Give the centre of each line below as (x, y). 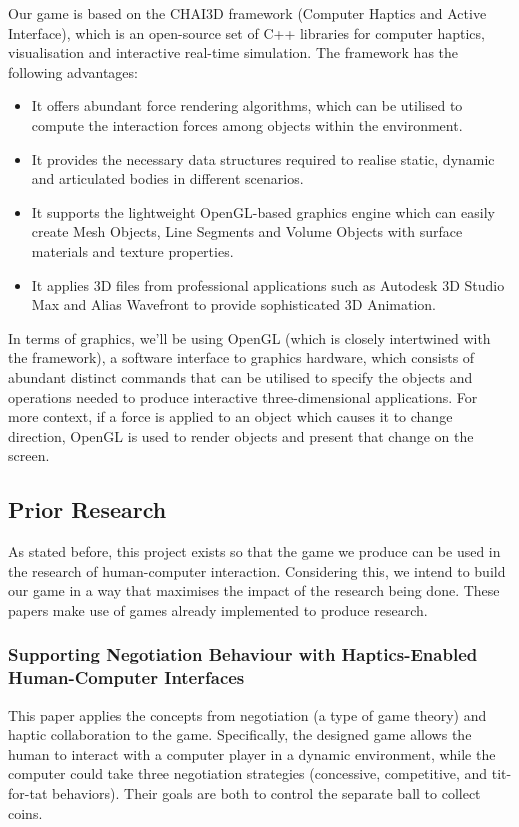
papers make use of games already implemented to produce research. (218, 609)
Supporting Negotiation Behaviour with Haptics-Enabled (243, 654)
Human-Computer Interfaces (126, 677)
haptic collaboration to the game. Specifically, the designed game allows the (240, 734)
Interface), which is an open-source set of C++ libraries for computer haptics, (246, 32)
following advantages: (73, 71)
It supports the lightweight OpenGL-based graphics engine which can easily (263, 211)
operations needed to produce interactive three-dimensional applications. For (243, 396)
